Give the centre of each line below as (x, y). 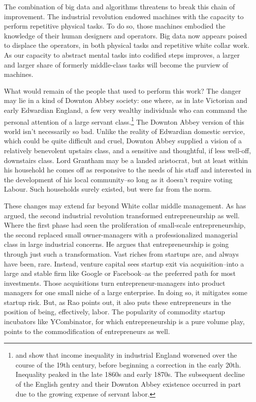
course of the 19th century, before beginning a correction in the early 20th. (128, 364)
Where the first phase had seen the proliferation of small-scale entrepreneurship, (125, 225)
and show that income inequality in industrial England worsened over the (126, 355)
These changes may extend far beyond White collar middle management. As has (125, 205)
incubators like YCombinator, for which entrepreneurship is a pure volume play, (124, 321)
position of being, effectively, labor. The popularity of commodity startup (115, 312)
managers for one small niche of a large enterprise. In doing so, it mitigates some (126, 292)
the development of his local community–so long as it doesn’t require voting (118, 179)
